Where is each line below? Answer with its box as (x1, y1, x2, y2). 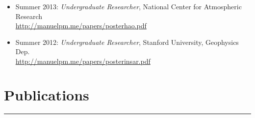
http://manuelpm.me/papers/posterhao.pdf (15, 20, 147, 31)
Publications (4, 84, 89, 104)
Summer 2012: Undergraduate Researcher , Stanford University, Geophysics (15, 37, 239, 47)
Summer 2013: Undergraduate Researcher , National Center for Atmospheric (15, 1, 242, 11)
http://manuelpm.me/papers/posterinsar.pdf (15, 56, 151, 66)
